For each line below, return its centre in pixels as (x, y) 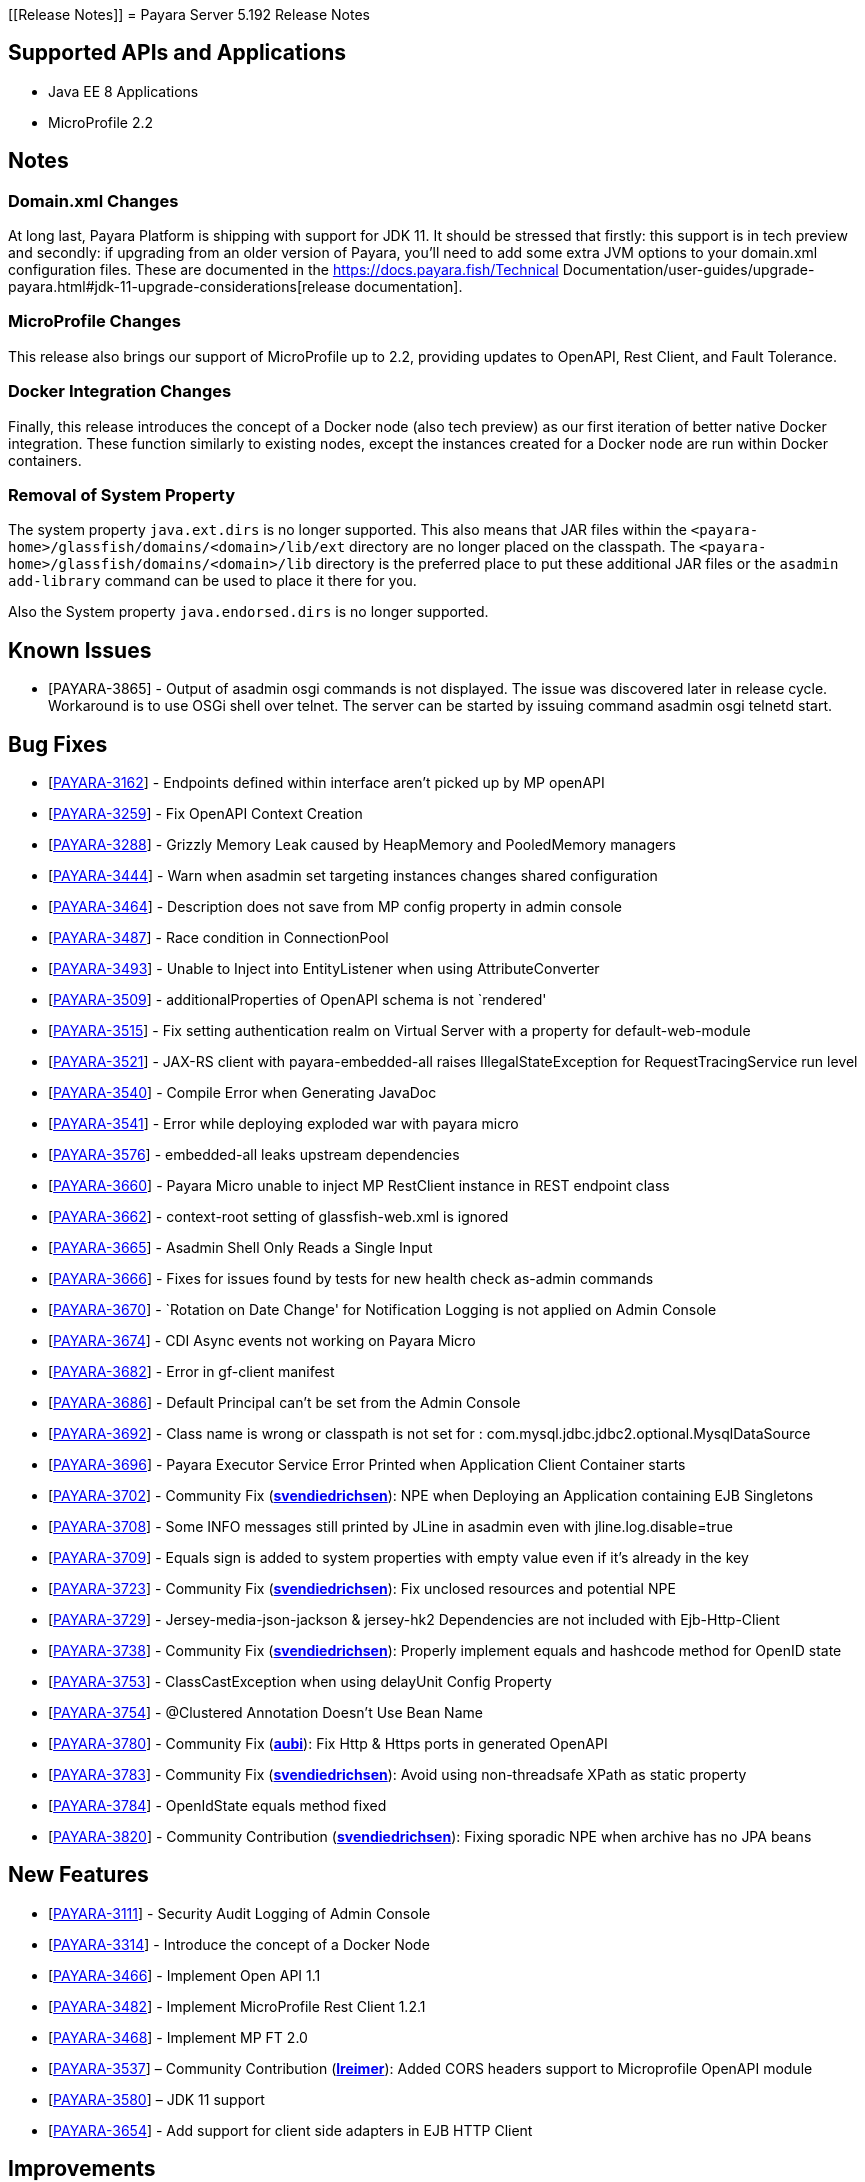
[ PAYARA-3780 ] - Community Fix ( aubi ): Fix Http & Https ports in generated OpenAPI (328, 1743)
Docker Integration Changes (120, 391)
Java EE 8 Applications (123, 91)
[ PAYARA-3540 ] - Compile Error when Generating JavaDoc (242, 1092)
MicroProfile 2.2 (101, 122)
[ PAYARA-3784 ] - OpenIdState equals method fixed (217, 1805)
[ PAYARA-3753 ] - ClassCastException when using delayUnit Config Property (300, 1681)
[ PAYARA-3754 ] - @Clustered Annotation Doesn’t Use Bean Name (265, 1712)
